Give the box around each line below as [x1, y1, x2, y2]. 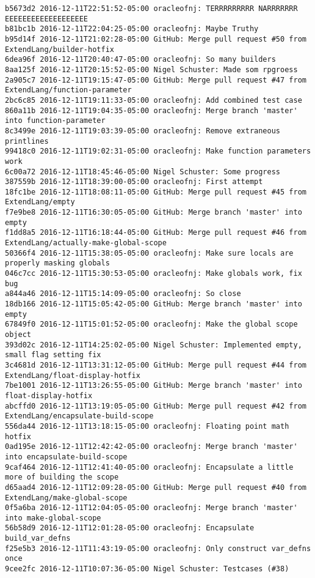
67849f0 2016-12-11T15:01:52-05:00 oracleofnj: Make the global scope [5, 320, 298, 329]
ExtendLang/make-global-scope [5, 493, 128, 502]
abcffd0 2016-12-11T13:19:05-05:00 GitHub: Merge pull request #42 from [5, 401, 306, 410]
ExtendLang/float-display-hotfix [5, 371, 140, 380]
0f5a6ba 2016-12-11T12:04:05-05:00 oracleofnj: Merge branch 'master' [5, 503, 298, 513]
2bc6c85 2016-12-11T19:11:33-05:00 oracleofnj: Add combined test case [5, 95, 302, 105]
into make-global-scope [5, 513, 101, 522]
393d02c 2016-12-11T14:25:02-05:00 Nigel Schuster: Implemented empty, [5, 340, 302, 349]
